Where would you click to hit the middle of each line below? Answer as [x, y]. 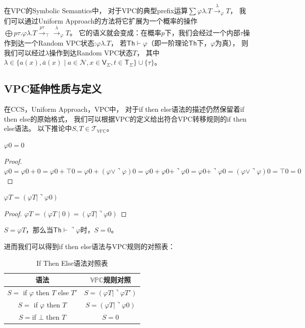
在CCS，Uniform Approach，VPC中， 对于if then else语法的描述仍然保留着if [124, 109]
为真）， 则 [232, 43]
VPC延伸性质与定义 [53, 88]
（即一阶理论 [168, 43]
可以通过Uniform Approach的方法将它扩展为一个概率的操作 [104, 21]
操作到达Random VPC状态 [91, 52]
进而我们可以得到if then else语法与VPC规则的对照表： [89, 246]
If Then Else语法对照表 [72, 263]
